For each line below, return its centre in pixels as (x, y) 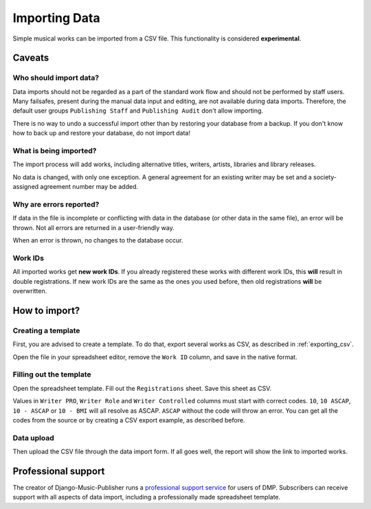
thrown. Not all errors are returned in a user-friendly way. (93, 227)
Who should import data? (56, 78)
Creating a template (46, 330)
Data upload (33, 438)
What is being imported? (55, 151)
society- (325, 177)
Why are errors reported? (56, 204)
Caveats (31, 58)
